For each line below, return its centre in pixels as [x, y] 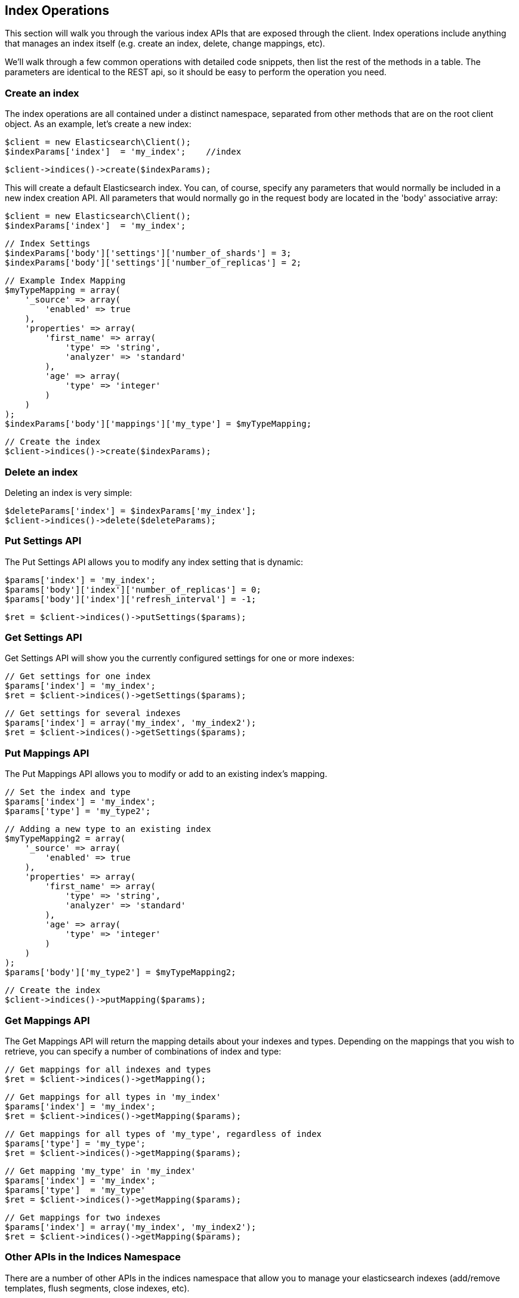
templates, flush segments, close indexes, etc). [97, 1288]
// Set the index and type [68, 792]
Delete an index [41, 472]
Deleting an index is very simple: [69, 492]
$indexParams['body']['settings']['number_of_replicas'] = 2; [153, 263]
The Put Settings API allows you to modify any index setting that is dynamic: [154, 562]
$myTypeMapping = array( [63, 290]
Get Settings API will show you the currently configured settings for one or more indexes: [180, 658]
